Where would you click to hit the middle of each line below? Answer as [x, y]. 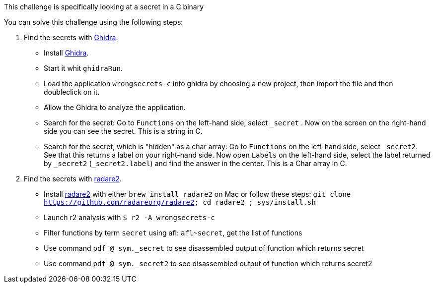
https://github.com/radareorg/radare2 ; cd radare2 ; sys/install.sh [180, 202]
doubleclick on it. [72, 92]
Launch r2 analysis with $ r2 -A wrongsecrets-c [129, 217]
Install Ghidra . [66, 53]
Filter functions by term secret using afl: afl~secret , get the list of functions [173, 233]
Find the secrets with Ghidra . [71, 37]
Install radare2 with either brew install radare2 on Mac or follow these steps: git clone [197, 194]
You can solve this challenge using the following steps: [94, 22]
